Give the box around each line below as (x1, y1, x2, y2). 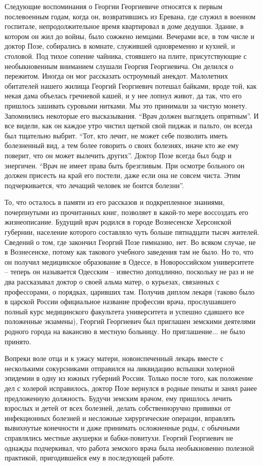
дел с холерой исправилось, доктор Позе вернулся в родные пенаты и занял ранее (5, 382, 257, 393)
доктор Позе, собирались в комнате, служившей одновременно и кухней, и (5, 41, 235, 51)
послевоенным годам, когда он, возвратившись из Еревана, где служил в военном (5, 11, 256, 21)
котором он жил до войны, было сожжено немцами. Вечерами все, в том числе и (5, 30, 254, 41)
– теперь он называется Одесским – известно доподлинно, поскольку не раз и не (5, 266, 254, 277)
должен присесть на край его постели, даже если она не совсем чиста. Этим (5, 170, 241, 181)
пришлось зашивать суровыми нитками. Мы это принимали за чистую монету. (5, 100, 247, 111)
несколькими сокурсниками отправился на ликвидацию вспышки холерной (5, 363, 235, 373)
